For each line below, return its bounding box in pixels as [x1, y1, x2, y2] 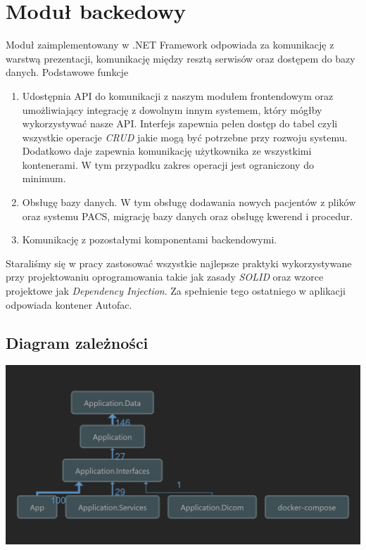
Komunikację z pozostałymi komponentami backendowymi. [22, 232, 277, 247]
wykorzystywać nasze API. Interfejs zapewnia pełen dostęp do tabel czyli [22, 116, 338, 131]
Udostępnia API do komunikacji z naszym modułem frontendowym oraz [22, 88, 334, 103]
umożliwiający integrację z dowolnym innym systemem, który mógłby [22, 102, 322, 117]
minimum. [22, 171, 66, 186]
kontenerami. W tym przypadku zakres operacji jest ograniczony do [22, 157, 314, 172]
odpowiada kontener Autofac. [6, 297, 132, 312]
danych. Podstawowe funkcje [6, 65, 129, 79]
